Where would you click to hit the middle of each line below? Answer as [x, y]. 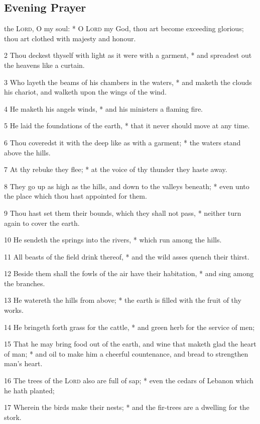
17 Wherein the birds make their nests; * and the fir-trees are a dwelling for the [127, 407]
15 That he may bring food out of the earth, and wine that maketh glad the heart [130, 344]
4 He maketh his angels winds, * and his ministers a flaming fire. [104, 108]
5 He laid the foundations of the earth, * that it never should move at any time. [127, 125]
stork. [13, 417]
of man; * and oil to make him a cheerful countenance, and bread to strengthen [126, 353]
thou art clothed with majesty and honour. [70, 38]
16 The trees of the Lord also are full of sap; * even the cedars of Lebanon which [129, 380]
